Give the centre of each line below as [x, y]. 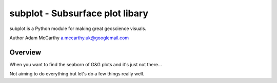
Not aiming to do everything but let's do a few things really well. [77, 74]
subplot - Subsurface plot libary [79, 13]
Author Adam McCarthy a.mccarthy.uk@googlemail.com [69, 38]
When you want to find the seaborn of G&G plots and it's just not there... [86, 64]
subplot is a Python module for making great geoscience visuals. [78, 29]
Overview [25, 52]
